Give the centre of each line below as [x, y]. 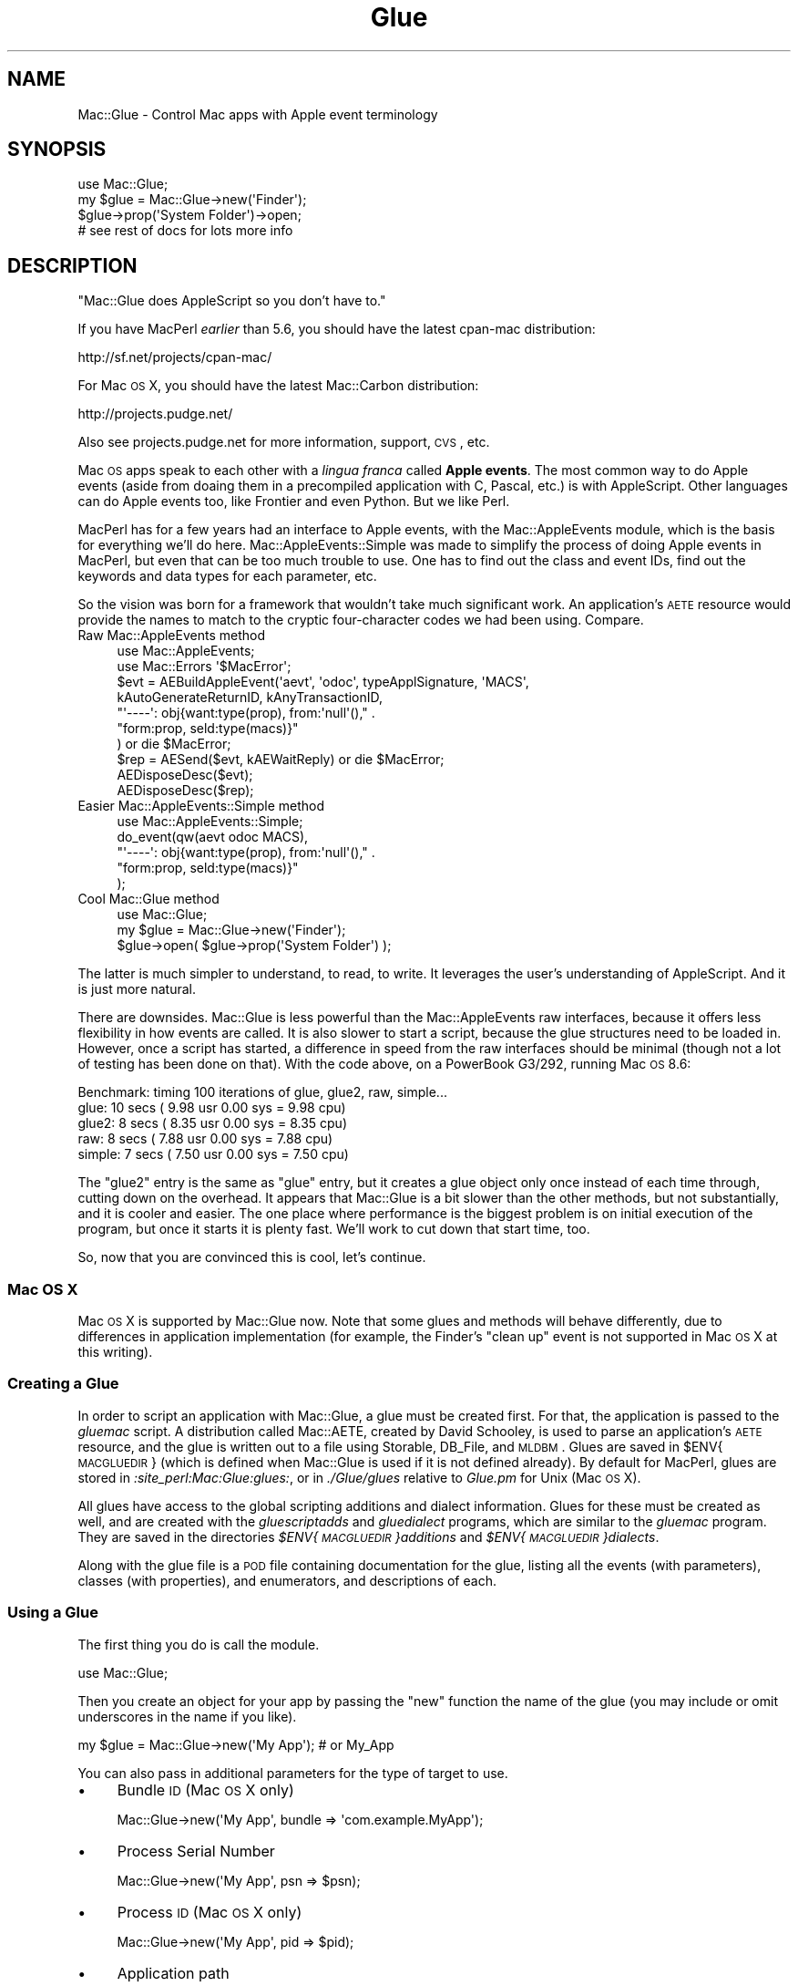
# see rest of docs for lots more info [185, 231]
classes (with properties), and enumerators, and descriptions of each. [287, 1580]
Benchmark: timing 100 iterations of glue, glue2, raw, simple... [262, 1092]
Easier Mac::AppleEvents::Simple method [201, 806]
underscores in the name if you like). [187, 1716]
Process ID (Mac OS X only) [210, 1912]
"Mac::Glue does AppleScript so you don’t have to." [232, 301]
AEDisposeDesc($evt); [185, 775]
